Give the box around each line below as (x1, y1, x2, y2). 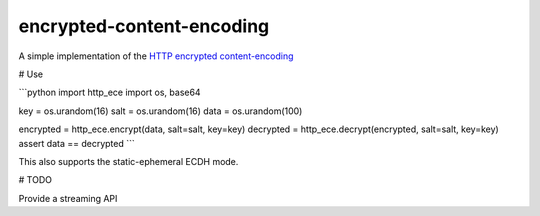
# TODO (18, 174, 52, 186)
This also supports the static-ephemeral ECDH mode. (18, 155, 239, 167)
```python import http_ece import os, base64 (18, 86, 201, 99)
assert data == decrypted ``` (18, 137, 135, 149)
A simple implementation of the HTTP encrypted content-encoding (18, 50, 294, 62)
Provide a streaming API (18, 192, 118, 204)
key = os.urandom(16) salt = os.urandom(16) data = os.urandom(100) (18, 105, 303, 117)
